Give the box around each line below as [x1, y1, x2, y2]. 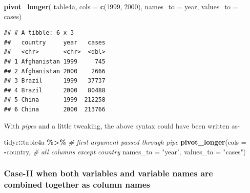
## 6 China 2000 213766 [4, 106, 105, 113]
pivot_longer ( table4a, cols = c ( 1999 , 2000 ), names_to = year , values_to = [4, 1, 238, 11]
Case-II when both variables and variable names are [4, 167, 213, 179]
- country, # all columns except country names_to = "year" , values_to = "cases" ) [4, 146, 246, 156]
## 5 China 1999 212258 [4, 96, 105, 104]
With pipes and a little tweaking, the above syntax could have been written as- [4, 120, 240, 130]
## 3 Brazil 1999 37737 [4, 77, 105, 85]
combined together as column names [4, 178, 150, 191]
